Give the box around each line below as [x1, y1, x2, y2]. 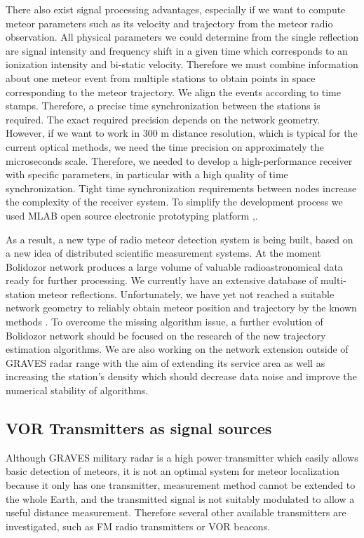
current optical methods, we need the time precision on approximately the [6, 139, 324, 154]
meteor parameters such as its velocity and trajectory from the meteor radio [6, 15, 333, 30]
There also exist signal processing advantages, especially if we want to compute [6, 2, 346, 16]
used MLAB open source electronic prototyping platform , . [6, 208, 258, 222]
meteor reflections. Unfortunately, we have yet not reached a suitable [38, 286, 335, 301]
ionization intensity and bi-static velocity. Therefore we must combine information [6, 57, 358, 72]
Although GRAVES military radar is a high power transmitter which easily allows [6, 450, 358, 464]
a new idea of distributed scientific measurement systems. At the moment [6, 246, 321, 260]
